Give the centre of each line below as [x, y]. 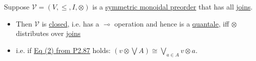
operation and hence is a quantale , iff [172, 23]
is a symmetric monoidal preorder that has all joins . [173, 6]
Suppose [17, 6]
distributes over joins [48, 33]
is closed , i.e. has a [70, 23]
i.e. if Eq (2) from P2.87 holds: [63, 50]
